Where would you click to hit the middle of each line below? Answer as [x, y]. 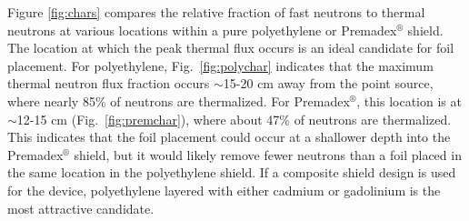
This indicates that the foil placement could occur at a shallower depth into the [229, 137]
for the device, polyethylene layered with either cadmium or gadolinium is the [224, 190]
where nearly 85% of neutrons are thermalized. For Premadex [179, 100]
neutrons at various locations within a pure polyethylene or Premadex [202, 30]
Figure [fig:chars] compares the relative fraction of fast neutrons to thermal [216, 12]
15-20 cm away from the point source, [328, 83]
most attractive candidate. [81, 208]
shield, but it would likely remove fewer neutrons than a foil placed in [268, 154]
